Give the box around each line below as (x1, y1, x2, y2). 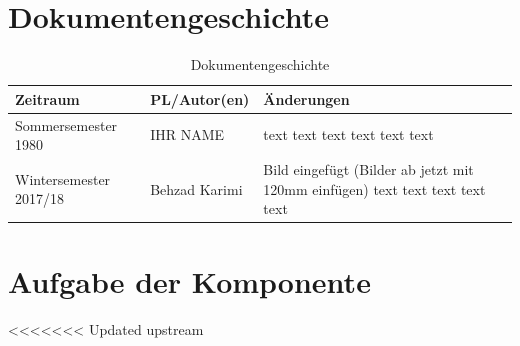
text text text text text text (263, 124, 434, 145)
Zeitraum (15, 88, 80, 109)
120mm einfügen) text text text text (263, 178, 486, 199)
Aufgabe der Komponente (8, 261, 371, 302)
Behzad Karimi (150, 178, 243, 199)
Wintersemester (15, 168, 111, 189)
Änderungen (263, 88, 350, 109)
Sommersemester (15, 114, 118, 135)
